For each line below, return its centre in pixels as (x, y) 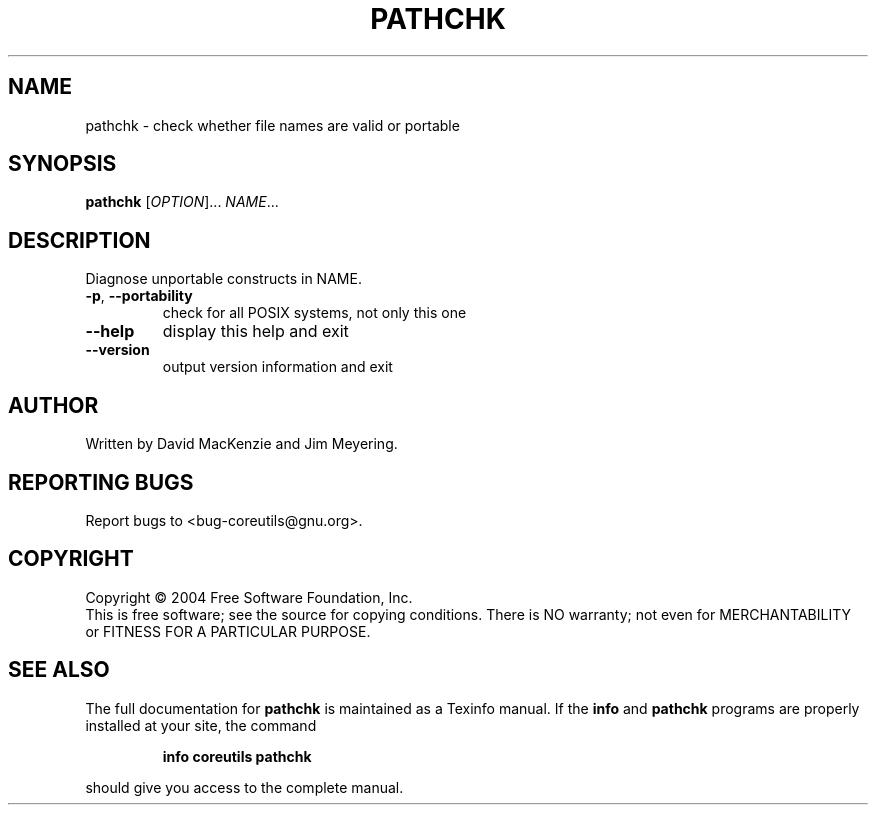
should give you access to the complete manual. (244, 787)
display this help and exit (255, 331)
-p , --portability (139, 296)
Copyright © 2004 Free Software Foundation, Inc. (249, 597)
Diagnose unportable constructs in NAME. (223, 279)
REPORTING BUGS (101, 482)
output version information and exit (277, 367)
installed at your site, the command (201, 725)
